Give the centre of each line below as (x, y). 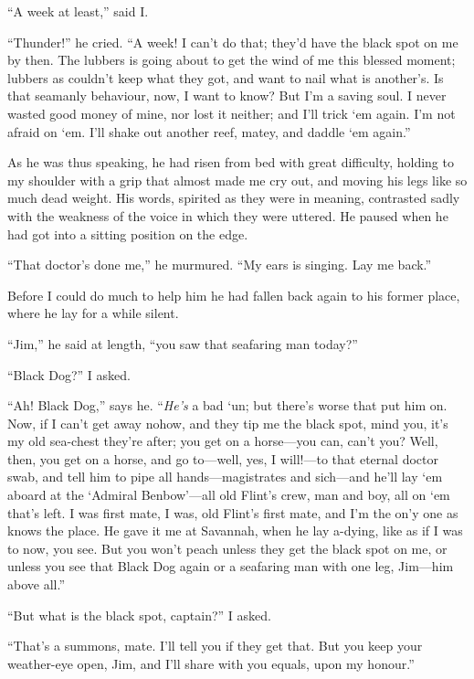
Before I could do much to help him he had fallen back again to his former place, (234, 295)
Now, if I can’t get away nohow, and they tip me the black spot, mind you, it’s (228, 423)
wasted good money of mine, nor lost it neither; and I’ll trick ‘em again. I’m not (232, 113)
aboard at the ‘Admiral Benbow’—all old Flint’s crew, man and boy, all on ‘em (229, 495)
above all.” (36, 584)
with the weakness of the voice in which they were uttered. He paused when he (228, 215)
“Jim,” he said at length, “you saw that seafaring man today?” (183, 343)
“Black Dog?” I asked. (69, 374)
